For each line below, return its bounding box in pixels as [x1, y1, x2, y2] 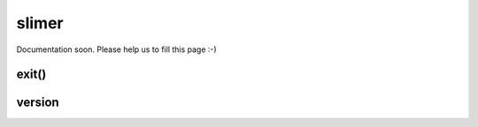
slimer [16, 13, 64, 33]
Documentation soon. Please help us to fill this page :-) [16, 44, 217, 55]
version [16, 95, 59, 110]
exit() [16, 67, 47, 82]
